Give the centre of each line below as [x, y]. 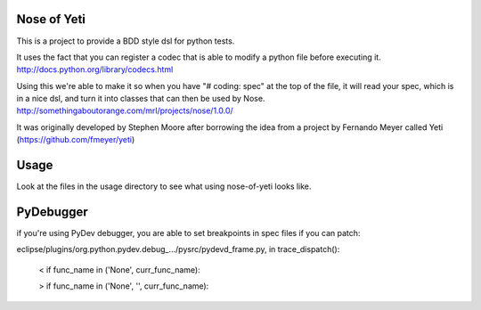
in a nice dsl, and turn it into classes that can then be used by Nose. [141, 99]
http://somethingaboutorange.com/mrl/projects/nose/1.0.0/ [125, 110]
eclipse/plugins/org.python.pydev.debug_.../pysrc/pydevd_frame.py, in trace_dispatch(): [178, 249]
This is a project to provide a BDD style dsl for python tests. [126, 41]
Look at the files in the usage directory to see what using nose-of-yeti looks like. [164, 186]
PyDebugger [52, 212]
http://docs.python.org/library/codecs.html [95, 69]
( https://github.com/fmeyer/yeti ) [76, 140]
